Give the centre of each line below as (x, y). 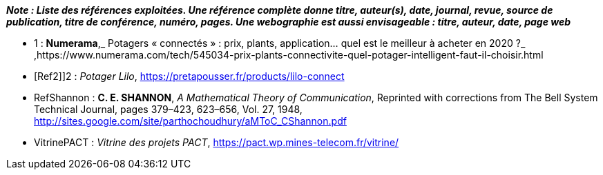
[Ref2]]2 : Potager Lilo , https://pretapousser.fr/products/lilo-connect (189, 76)
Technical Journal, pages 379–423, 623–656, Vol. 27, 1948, (168, 109)
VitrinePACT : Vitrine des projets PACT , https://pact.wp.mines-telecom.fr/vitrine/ (217, 142)
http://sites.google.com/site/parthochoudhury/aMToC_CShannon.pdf (190, 121)
